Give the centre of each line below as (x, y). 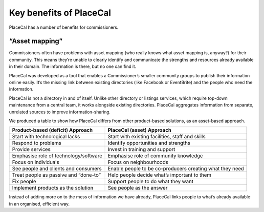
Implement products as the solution (53, 188)
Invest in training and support (142, 149)
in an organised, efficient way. (39, 204)
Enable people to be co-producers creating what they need (176, 169)
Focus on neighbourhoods (138, 162)
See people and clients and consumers (57, 169)
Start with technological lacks (46, 137)
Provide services (31, 149)
